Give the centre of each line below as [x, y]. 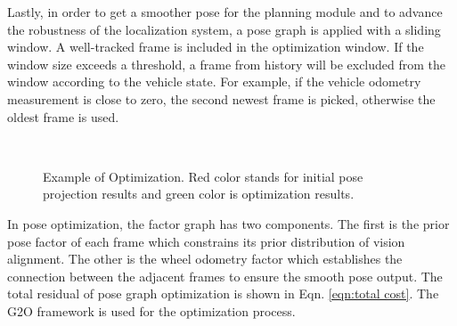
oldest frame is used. [63, 116]
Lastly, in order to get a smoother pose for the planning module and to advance [225, 12]
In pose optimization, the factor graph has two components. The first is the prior [228, 223]
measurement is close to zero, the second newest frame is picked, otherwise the [221, 98]
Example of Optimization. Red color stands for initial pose [203, 176]
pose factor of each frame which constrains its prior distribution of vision [206, 241]
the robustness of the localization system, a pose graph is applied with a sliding [224, 29]
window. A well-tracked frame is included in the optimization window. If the [216, 47]
